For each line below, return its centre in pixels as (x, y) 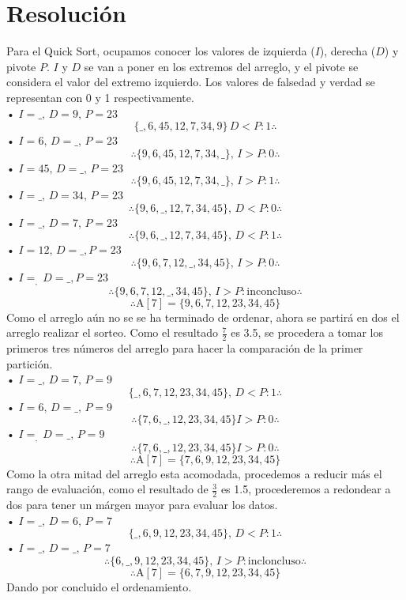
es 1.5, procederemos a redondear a (306, 489)
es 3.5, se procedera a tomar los (307, 332)
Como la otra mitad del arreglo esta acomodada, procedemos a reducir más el (194, 473)
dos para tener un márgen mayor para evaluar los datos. (142, 505)
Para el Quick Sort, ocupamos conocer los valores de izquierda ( (161, 51)
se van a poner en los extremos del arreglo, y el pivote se (221, 66)
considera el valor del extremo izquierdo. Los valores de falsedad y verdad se (191, 82)
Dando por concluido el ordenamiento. (99, 586)
